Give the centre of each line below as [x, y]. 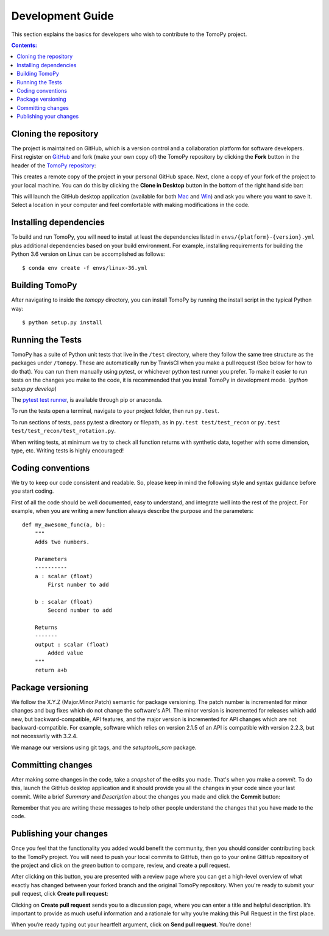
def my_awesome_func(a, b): [64, 525]
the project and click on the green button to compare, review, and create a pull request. [121, 865]
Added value [65, 653]
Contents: [24, 45]
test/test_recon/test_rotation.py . [63, 431]
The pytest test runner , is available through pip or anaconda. [87, 399]
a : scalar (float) [64, 576]
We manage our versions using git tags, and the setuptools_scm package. [104, 747]
